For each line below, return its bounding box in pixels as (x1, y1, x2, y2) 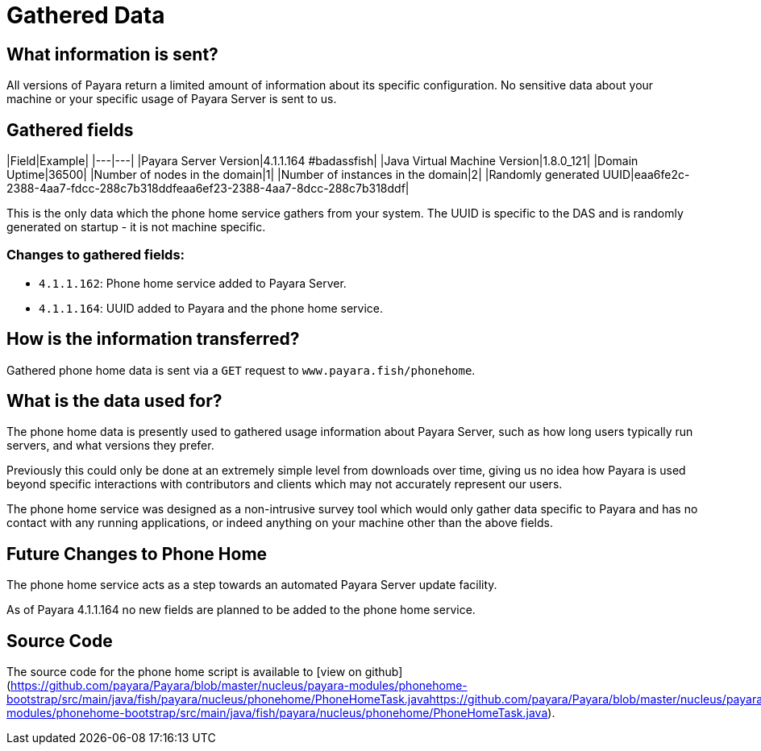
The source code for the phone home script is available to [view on (6, 665, 362, 679)
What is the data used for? (6, 391, 222, 412)
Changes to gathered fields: (6, 247, 185, 263)
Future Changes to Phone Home (6, 543, 268, 564)
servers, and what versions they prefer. (6, 438, 214, 453)
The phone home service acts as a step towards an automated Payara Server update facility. (6, 578, 497, 592)
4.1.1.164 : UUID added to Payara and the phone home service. (39, 301, 383, 315)
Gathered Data (6, 2, 165, 29)
